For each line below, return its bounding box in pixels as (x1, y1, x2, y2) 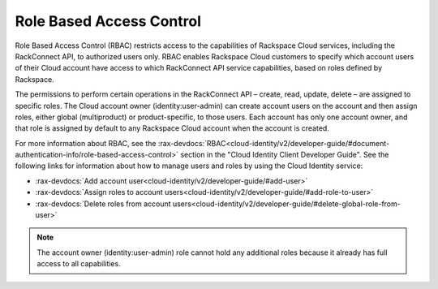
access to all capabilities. (36, 259, 121, 269)
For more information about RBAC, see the (15, 138, 157, 148)
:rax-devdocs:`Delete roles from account (35, 199, 171, 209)
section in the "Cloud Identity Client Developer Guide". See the (179, 150, 389, 160)
